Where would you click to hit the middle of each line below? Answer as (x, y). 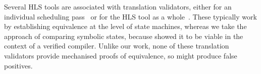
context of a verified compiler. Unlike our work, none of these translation (117, 46)
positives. (18, 65)
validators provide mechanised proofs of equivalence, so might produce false (121, 55)
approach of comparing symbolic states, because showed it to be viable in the (124, 36)
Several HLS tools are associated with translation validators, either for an (118, 6)
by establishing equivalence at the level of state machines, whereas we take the (125, 26)
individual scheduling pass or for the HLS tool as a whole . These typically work (130, 16)
